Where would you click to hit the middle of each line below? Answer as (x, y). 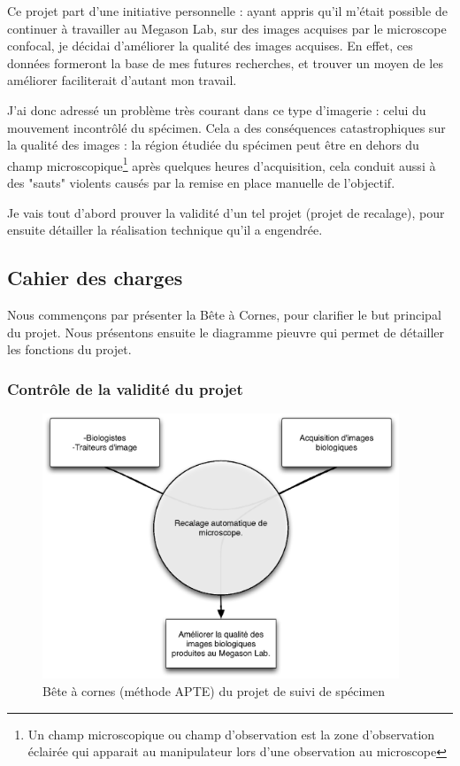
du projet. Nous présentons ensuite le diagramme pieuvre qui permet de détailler (226, 332)
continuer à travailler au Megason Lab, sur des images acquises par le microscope (227, 28)
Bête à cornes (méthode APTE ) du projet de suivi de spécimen (214, 690)
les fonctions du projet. (69, 349)
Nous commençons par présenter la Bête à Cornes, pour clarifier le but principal (224, 314)
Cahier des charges (95, 278)
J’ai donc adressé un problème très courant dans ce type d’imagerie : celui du (217, 109)
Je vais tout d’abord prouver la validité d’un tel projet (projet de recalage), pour (226, 212)
